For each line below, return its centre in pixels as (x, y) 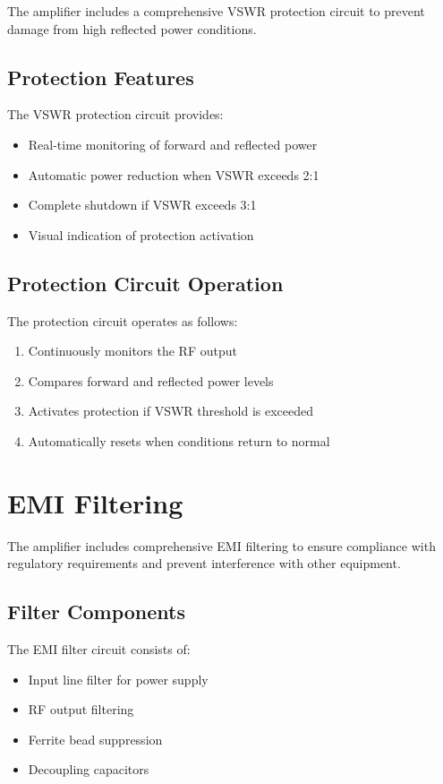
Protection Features (101, 77)
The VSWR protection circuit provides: (115, 114)
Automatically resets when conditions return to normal (179, 440)
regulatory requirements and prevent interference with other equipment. (204, 563)
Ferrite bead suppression (95, 739)
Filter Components (97, 612)
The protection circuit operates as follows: (123, 320)
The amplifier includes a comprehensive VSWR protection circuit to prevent (216, 11)
